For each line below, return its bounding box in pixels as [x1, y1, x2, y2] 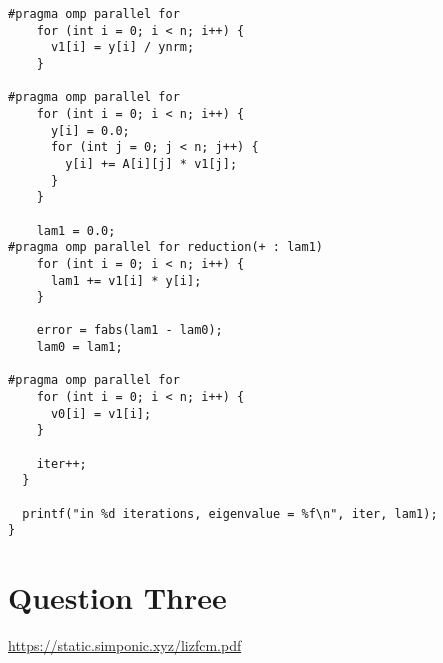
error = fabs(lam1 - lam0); [36, 323, 223, 338]
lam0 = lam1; [36, 340, 123, 355]
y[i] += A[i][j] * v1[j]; [65, 156, 238, 171]
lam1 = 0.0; [36, 223, 116, 238]
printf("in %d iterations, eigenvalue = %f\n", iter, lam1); [22, 506, 438, 521]
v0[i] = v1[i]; [50, 406, 152, 421]
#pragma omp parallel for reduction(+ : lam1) [8, 240, 323, 255]
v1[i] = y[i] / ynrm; [50, 40, 195, 55]
